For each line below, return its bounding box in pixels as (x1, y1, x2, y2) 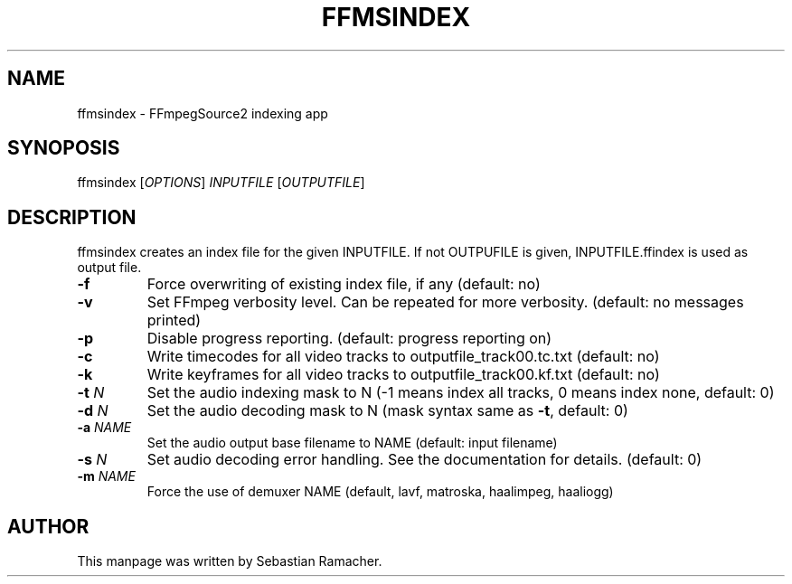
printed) (146, 311, 202, 330)
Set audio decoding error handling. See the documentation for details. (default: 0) (146, 450, 702, 469)
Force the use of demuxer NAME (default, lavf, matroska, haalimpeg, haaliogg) (146, 484, 614, 500)
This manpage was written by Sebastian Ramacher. (77, 553, 382, 570)
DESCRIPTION (7, 205, 137, 229)
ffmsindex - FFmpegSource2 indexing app (77, 105, 328, 121)
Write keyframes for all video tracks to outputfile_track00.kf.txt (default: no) (146, 365, 660, 384)
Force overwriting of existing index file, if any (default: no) (146, 275, 541, 294)
